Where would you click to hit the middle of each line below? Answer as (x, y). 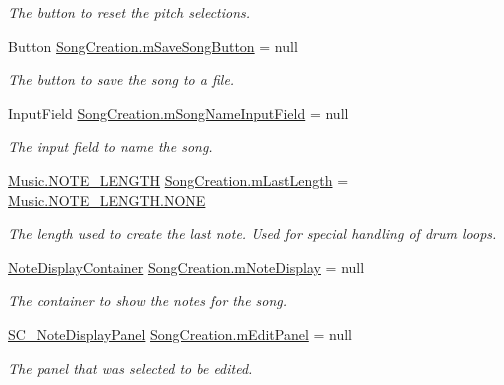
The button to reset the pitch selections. (129, 12)
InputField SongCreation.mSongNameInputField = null (178, 112)
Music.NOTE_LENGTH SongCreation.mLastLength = (178, 179)
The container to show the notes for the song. (148, 300)
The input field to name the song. (110, 146)
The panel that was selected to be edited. (130, 367)
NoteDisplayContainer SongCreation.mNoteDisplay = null (186, 266)
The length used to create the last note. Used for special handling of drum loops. (252, 233)
